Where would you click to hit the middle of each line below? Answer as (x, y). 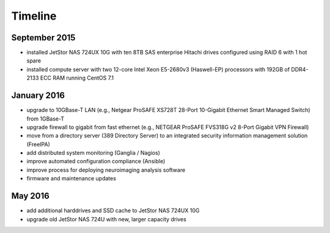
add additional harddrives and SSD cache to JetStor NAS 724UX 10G (113, 210)
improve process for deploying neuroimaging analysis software (106, 170)
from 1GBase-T (45, 119)
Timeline (34, 16)
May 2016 (31, 196)
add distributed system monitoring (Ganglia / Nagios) (93, 153)
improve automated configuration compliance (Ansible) (96, 161)
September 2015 (43, 38)
